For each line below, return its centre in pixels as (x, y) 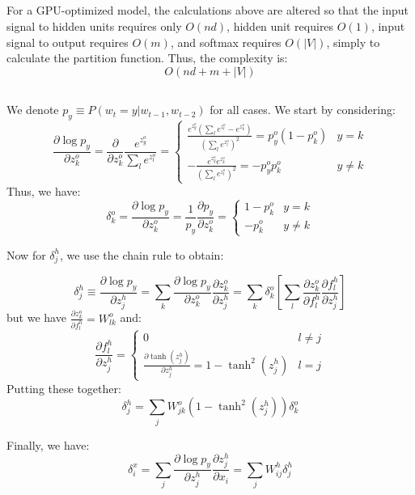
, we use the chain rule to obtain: (142, 254)
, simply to (353, 42)
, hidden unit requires (280, 25)
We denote (33, 110)
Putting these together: (64, 388)
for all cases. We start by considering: (303, 110)
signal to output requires (68, 42)
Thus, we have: (44, 190)
